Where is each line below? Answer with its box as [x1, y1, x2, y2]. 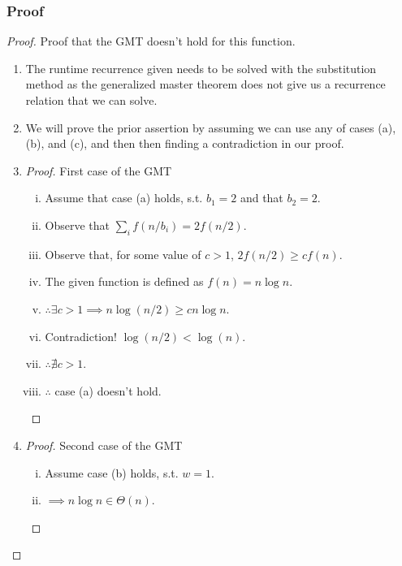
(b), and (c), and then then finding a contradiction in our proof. [25, 135, 344, 152]
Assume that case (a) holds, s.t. [45, 189, 203, 206]
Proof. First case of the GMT [25, 162, 172, 179]
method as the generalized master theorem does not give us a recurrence [25, 76, 386, 93]
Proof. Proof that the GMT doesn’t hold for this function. [6, 32, 296, 50]
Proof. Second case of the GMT [25, 436, 183, 453]
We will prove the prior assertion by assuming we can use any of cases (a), [25, 119, 396, 136]
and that [240, 189, 283, 206]
